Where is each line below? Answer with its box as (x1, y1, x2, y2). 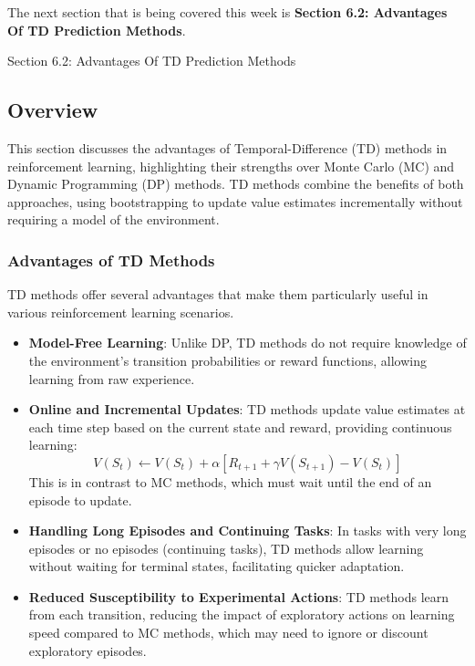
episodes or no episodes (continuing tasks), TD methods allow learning (28, 538, 424, 557)
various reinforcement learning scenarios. (7, 302, 234, 321)
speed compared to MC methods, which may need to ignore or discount (28, 623, 429, 642)
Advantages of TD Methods (7, 248, 215, 271)
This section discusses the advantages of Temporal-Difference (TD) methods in (7, 138, 448, 157)
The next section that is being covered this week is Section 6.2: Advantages (7, 3, 448, 21)
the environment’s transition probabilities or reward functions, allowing (28, 350, 427, 369)
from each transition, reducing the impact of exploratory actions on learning (28, 605, 455, 624)
